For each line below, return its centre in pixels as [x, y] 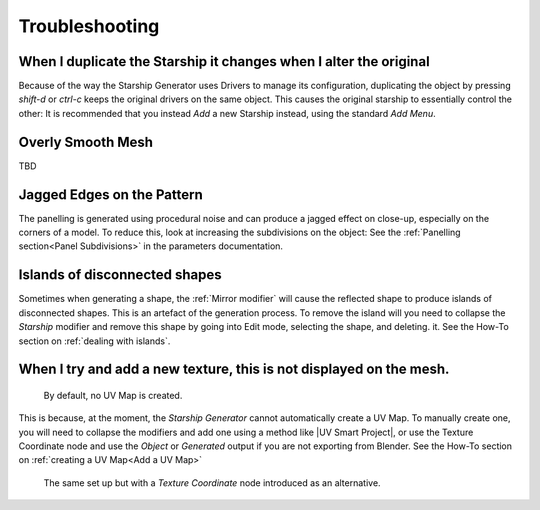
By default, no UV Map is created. [113, 395]
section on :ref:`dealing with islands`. [94, 341]
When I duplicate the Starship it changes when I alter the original [224, 61]
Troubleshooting [89, 26]
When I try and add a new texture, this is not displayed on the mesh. [234, 369]
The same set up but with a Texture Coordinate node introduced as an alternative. [212, 482]
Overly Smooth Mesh [86, 141]
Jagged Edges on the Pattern [111, 194]
